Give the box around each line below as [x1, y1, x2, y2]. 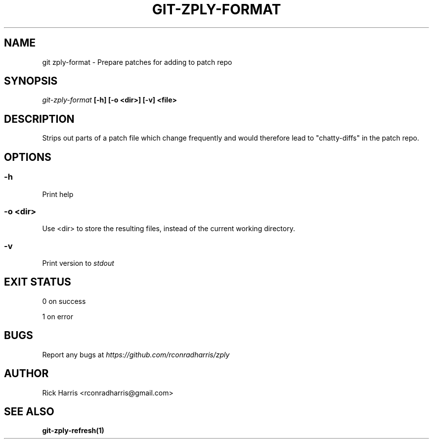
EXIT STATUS [4, 276, 71, 289]
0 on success [42, 296, 86, 305]
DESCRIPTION [4, 112, 75, 125]
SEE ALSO [4, 405, 54, 418]
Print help [42, 190, 74, 198]
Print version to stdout [42, 259, 114, 267]
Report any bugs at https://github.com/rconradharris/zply [42, 350, 230, 359]
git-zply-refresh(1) [42, 426, 104, 435]
